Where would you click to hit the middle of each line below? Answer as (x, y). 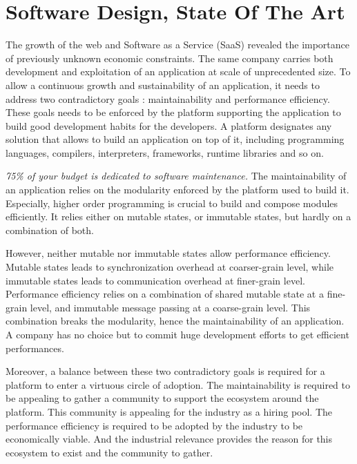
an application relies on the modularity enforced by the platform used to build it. (177, 190)
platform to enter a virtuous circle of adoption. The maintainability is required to (178, 384)
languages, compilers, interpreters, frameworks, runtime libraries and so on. (165, 152)
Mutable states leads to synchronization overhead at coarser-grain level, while (170, 267)
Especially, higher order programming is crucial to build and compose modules (172, 203)
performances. (35, 348)
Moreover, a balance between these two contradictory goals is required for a (165, 371)
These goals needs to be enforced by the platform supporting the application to (173, 112)
